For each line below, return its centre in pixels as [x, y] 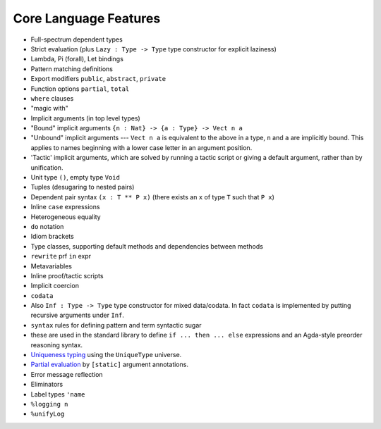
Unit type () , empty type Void [75, 178]
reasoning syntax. [57, 344]
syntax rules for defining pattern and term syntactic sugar [116, 325]
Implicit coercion [55, 286]
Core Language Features [87, 18]
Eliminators [47, 385]
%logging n [49, 404]
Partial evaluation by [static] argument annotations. [109, 365]
